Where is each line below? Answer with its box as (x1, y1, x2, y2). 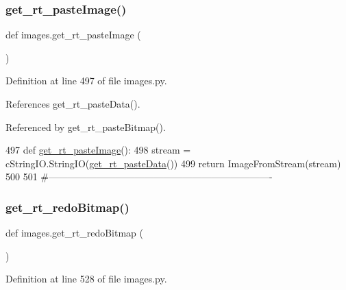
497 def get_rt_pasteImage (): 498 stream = (5, 143, 191, 157)
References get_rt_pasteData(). (5, 97, 140, 110)
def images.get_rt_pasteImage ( (5, 27, 141, 42)
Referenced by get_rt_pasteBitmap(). (5, 119, 166, 134)
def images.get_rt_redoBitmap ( (5, 226, 144, 240)
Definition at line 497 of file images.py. (5, 73, 167, 88)
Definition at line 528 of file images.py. (5, 271, 167, 286)
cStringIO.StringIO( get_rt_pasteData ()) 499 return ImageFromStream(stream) (5, 156, 341, 170)
